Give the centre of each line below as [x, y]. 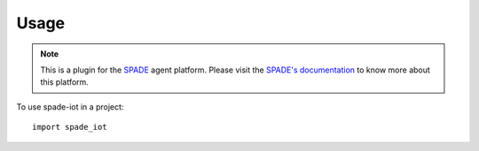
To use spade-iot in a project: [70, 107]
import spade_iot [70, 127]
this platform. [64, 82]
